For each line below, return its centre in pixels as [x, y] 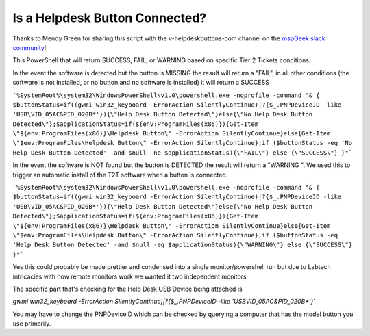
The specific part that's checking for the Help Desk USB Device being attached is [127, 289]
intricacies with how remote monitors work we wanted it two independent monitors [129, 276]
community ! [29, 47]
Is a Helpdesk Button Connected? [110, 18]
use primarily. [32, 324]
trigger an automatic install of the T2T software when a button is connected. [120, 175]
